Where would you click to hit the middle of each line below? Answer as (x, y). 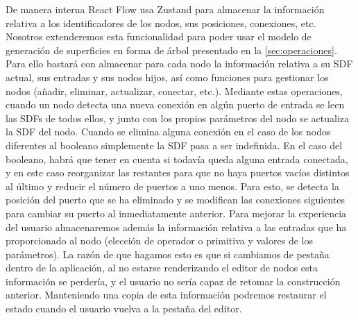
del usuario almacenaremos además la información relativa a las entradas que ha (176, 227)
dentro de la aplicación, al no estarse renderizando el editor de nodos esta (162, 268)
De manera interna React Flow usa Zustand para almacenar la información (165, 9)
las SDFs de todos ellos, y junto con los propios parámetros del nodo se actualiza (177, 118)
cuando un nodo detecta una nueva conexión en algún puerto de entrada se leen (175, 104)
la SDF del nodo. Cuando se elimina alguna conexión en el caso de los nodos (168, 132)
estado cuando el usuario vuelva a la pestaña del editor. (124, 309)
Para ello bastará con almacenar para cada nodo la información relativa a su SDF (179, 64)
